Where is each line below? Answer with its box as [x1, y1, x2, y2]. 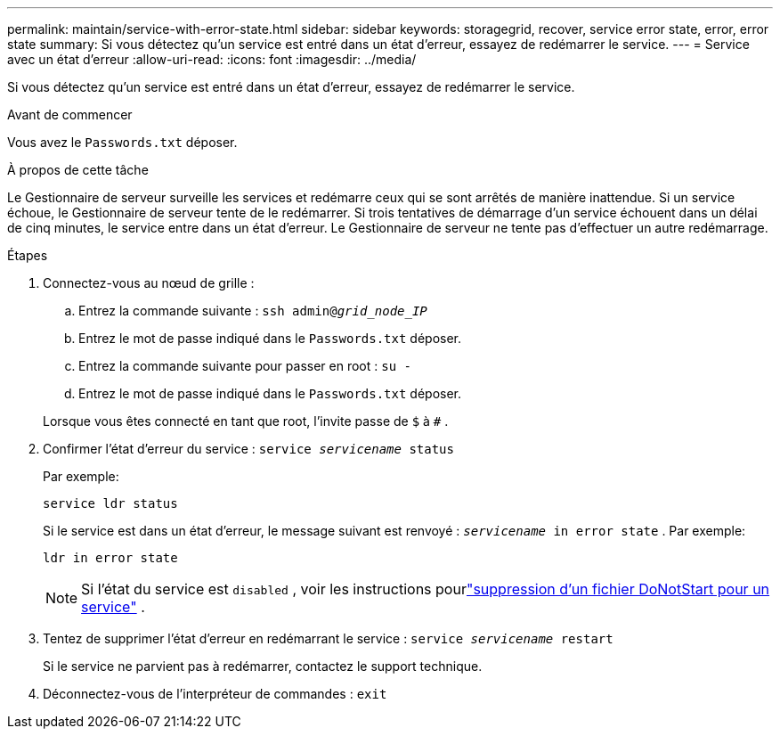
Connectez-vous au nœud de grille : [43, 275, 255, 290]
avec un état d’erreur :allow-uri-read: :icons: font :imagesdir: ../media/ [7, 52, 417, 67]
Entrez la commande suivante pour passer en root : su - [78, 358, 411, 373]
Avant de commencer [7, 107, 133, 122]
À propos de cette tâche [7, 162, 149, 177]
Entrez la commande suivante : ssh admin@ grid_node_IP [78, 303, 427, 318]
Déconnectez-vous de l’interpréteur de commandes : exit [43, 686, 387, 701]
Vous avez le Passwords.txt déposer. [7, 135, 238, 150]
